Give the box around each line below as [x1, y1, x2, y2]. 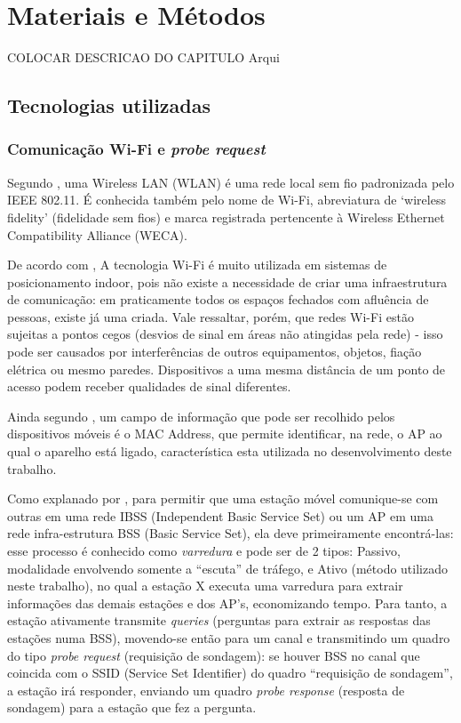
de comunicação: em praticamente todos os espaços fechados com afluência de [7, 290, 429, 309]
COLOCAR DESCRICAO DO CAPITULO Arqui [7, 48, 280, 67]
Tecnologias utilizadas [7, 92, 211, 119]
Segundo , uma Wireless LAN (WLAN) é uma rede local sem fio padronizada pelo [7, 173, 455, 191]
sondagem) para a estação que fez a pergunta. [7, 698, 257, 717]
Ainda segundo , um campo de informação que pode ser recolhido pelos [7, 406, 395, 425]
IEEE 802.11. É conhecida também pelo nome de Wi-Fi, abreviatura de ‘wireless [7, 190, 446, 209]
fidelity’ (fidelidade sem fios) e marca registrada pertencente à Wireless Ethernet [7, 207, 445, 226]
